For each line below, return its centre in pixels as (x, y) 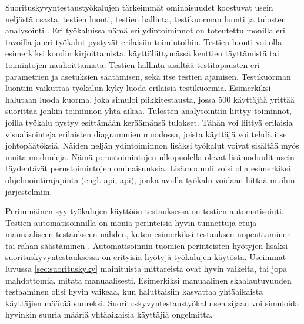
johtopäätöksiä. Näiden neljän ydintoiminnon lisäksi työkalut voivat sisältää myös (152, 145)
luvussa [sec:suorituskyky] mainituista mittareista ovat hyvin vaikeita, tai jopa (146, 269)
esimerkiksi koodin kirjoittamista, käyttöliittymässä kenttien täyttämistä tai (142, 53)
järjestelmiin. (29, 191)
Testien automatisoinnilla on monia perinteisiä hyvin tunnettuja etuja (131, 222)
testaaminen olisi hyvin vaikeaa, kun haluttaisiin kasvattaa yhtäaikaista (134, 291)
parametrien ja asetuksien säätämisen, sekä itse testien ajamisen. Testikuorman (148, 76)
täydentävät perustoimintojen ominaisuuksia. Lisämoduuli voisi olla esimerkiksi (148, 168)
